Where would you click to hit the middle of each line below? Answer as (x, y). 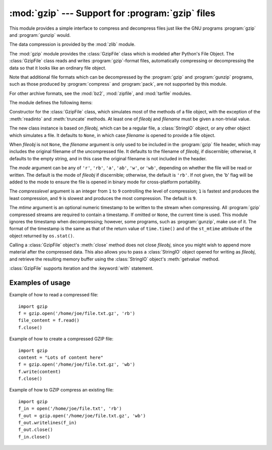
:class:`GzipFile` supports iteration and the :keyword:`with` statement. (81, 268)
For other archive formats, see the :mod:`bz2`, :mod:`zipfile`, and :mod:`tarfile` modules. (100, 93)
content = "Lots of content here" (61, 357)
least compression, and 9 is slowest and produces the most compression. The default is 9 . (103, 198)
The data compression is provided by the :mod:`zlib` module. (72, 44)
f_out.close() (36, 430)
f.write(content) (40, 371)
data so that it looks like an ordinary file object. (58, 68)
